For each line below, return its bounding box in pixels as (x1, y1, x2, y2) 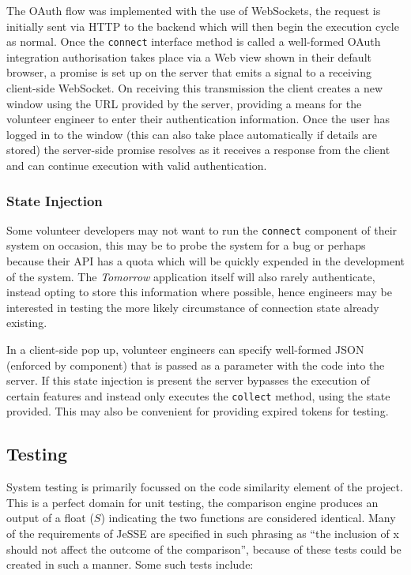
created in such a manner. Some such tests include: (6, 556, 254, 573)
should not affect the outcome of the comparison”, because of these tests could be (6, 540, 402, 557)
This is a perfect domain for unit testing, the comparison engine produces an (6, 494, 379, 510)
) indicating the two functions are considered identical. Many (100, 509, 396, 526)
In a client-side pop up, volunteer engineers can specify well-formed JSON (6, 341, 364, 358)
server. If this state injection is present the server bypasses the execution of (6, 372, 370, 389)
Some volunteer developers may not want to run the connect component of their (6, 221, 398, 238)
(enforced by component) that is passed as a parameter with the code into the (6, 356, 385, 373)
